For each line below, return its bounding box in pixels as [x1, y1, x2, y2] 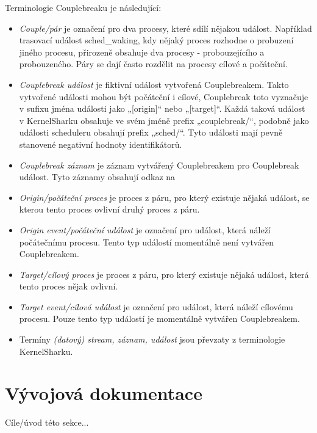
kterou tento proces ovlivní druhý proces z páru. [19, 203, 200, 216]
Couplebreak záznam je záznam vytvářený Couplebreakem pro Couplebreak [19, 158, 299, 171]
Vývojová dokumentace [5, 380, 202, 406]
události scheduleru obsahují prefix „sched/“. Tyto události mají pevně [19, 126, 283, 139]
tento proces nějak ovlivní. [19, 280, 118, 293]
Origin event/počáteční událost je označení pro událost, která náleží [19, 223, 271, 236]
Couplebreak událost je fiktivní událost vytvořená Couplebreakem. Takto [19, 78, 289, 90]
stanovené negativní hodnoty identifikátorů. [19, 137, 182, 150]
